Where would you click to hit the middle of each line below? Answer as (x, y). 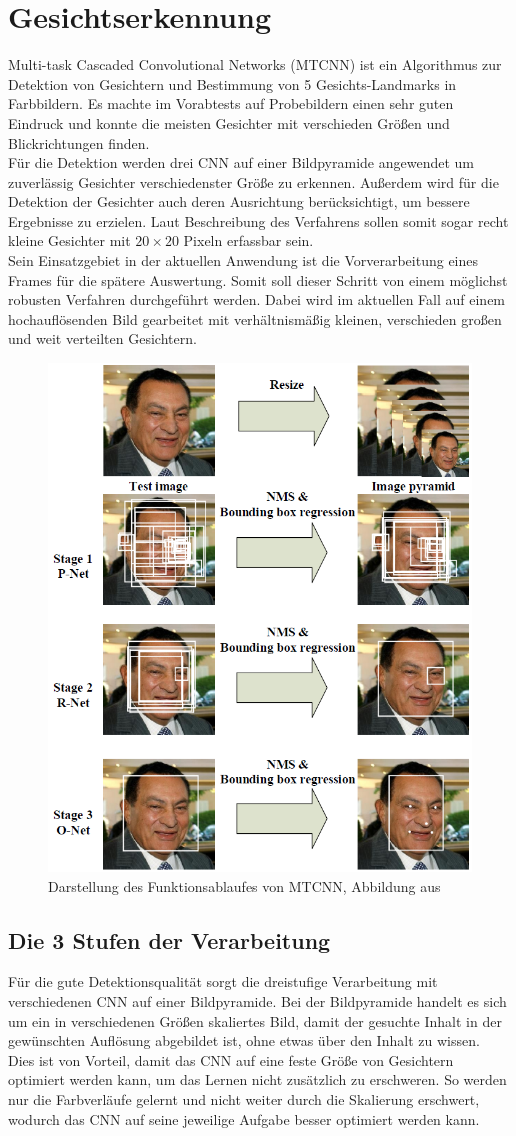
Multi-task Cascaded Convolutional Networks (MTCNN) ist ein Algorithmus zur (255, 64)
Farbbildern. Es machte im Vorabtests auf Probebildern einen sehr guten (231, 103)
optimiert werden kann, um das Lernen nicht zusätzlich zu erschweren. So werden (257, 1079)
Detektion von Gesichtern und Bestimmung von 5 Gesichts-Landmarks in (232, 83)
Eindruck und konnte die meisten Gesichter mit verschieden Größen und (229, 122)
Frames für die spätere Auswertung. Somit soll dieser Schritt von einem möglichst (258, 279)
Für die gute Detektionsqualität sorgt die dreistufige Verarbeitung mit (223, 981)
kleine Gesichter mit (69, 240)
